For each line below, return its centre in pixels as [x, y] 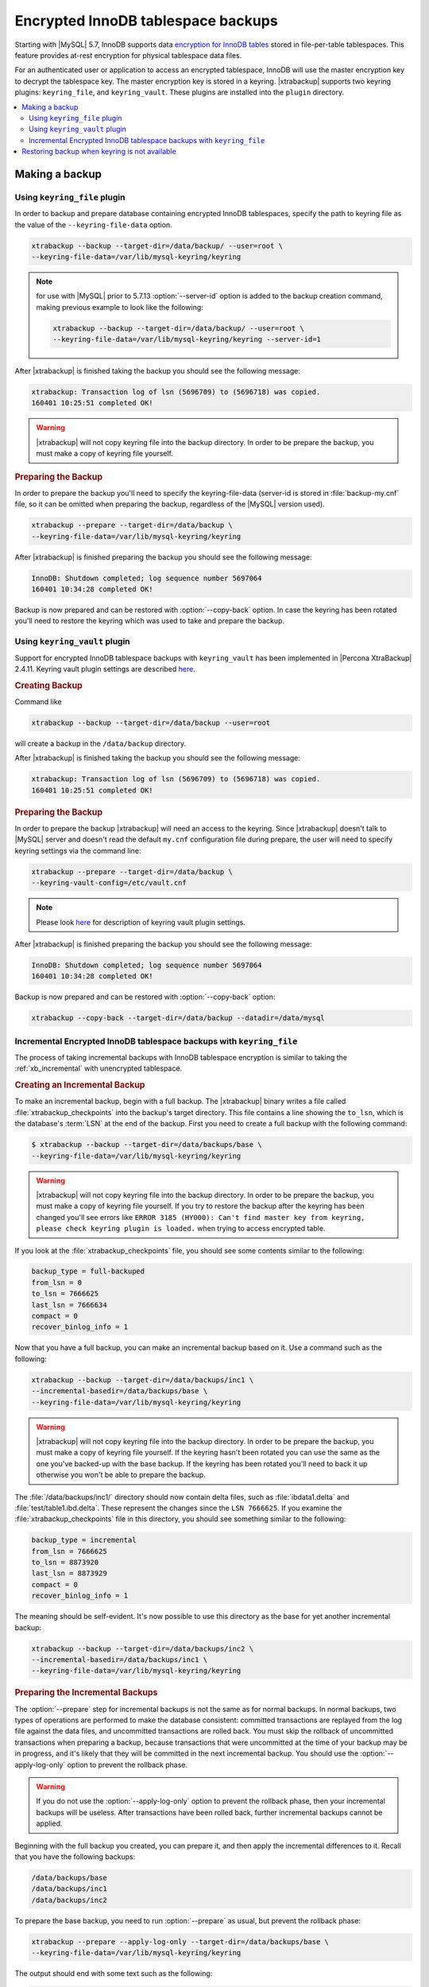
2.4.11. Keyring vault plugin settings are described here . [105, 668]
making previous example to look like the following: [120, 307]
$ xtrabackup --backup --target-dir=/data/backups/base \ [147, 1145]
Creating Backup [48, 685]
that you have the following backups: [75, 1857]
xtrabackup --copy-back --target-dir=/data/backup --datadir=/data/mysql [178, 1018]
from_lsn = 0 [57, 1282]
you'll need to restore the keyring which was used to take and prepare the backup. [150, 621]
